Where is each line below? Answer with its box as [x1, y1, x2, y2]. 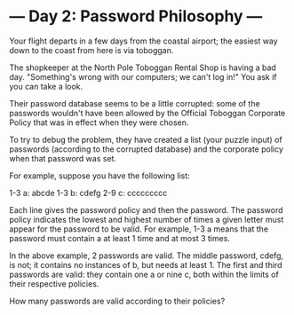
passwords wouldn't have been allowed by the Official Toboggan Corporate [9, 107, 286, 118]
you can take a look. [9, 81, 83, 91]
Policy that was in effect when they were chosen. [9, 117, 189, 128]
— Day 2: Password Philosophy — [9, 6, 263, 27]
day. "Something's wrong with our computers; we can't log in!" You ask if [9, 71, 277, 82]
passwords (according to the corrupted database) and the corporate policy [9, 144, 284, 154]
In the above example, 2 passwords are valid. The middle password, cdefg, [9, 250, 284, 261]
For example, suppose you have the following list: [9, 170, 191, 181]
